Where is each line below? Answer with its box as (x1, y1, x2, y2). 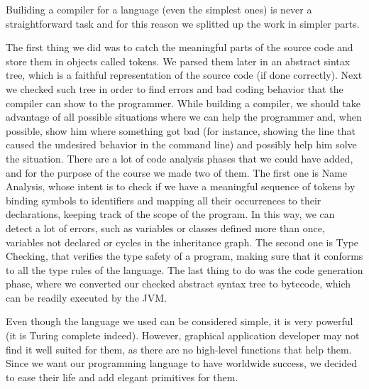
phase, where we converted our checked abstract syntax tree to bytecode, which (6, 276, 351, 291)
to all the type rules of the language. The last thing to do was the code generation (6, 262, 363, 277)
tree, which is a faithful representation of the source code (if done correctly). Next (6, 67, 363, 82)
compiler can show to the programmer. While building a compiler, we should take (6, 95, 361, 110)
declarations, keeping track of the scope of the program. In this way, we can (6, 207, 335, 221)
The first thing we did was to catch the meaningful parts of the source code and (6, 40, 353, 55)
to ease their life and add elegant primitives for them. (6, 369, 238, 384)
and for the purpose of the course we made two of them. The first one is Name (6, 165, 348, 180)
